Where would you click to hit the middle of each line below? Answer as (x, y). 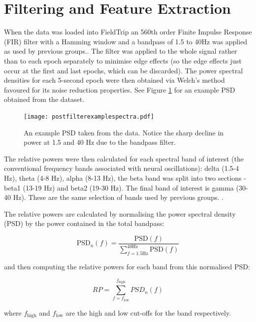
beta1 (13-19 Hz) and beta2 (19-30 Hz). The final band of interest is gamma (119, 187)
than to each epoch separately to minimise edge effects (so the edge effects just (123, 60)
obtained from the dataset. (44, 99)
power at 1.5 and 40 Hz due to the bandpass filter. (100, 142)
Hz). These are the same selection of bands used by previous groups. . (118, 197)
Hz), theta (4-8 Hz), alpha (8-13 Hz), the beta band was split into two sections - (125, 177)
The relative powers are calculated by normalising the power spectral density (120, 213)
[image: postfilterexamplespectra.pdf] (89, 116)
